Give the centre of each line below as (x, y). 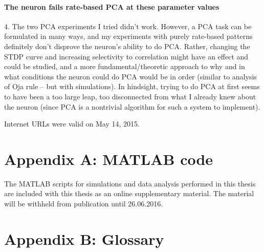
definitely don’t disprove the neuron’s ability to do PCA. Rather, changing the (127, 46)
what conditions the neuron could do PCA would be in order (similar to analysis (130, 76)
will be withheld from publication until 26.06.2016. (84, 204)
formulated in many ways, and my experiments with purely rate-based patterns (128, 36)
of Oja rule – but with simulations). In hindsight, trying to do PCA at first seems (132, 86)
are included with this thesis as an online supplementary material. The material (129, 193)
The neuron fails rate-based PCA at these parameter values (112, 6)
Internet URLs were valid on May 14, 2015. (72, 124)
